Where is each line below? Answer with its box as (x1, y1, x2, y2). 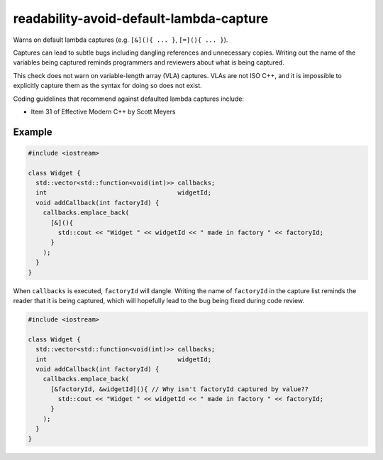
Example (13, 126, 52, 138)
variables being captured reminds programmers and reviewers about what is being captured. (13, 58, 285, 67)
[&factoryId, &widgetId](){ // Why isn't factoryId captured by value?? (50, 385, 309, 393)
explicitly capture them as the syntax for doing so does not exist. (13, 82, 202, 90)
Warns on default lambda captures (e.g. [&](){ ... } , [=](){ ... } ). (13, 35, 228, 44)
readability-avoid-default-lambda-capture (13, 11, 269, 26)
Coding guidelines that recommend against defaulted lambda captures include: (13, 94, 245, 103)
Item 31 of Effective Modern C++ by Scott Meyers (30, 107, 176, 116)
